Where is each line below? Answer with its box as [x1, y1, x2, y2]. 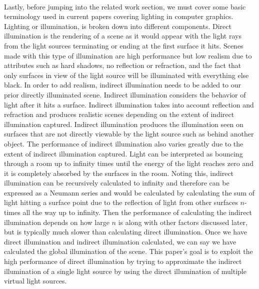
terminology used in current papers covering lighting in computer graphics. [4, 11, 233, 21]
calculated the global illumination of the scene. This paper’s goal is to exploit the [4, 246, 253, 256]
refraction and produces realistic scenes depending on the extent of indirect [4, 109, 234, 119]
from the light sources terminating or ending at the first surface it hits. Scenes [4, 40, 243, 50]
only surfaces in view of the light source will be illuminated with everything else [4, 69, 249, 80]
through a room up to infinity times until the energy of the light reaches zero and [4, 158, 253, 168]
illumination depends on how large [4, 216, 109, 227]
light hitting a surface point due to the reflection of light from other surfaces [4, 197, 238, 207]
